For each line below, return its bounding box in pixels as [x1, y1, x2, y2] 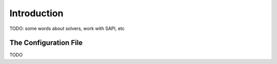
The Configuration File [9, 39, 83, 47]
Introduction [9, 8, 64, 19]
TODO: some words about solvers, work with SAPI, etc [9, 25, 125, 31]
